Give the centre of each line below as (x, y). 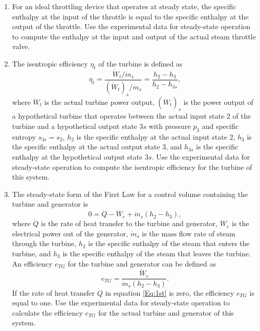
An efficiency (32, 263)
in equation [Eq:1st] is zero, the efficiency (170, 292)
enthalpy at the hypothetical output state (77, 157)
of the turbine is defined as (140, 63)
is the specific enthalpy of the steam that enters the (169, 243)
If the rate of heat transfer (53, 292)
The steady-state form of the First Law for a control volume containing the (130, 194)
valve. (21, 46)
